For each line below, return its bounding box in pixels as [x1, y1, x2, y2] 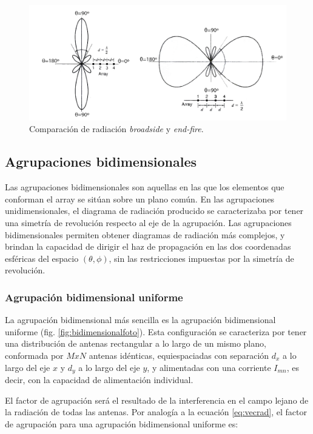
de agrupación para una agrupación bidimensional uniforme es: [5, 417, 238, 430]
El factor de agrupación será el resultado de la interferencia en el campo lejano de [5, 393, 309, 406]
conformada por [5, 349, 64, 362]
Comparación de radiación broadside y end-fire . [29, 122, 204, 135]
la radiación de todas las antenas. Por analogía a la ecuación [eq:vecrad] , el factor [5, 406, 307, 418]
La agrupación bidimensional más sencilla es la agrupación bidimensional [5, 313, 276, 326]
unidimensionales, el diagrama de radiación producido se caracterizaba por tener [5, 204, 304, 217]
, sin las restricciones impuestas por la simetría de [109, 252, 294, 264]
